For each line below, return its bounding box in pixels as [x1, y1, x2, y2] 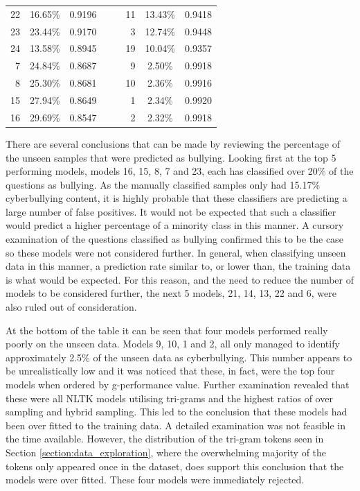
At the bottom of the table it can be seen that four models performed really [6, 322, 328, 337]
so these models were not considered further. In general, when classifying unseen [6, 245, 346, 259]
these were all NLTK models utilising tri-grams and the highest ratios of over [6, 390, 333, 405]
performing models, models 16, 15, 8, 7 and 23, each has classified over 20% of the [6, 164, 354, 178]
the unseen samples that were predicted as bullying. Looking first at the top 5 [6, 150, 336, 164]
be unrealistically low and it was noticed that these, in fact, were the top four [6, 363, 335, 378]
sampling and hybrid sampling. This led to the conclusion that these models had [6, 404, 348, 419]
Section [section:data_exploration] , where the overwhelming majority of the [6, 445, 327, 459]
